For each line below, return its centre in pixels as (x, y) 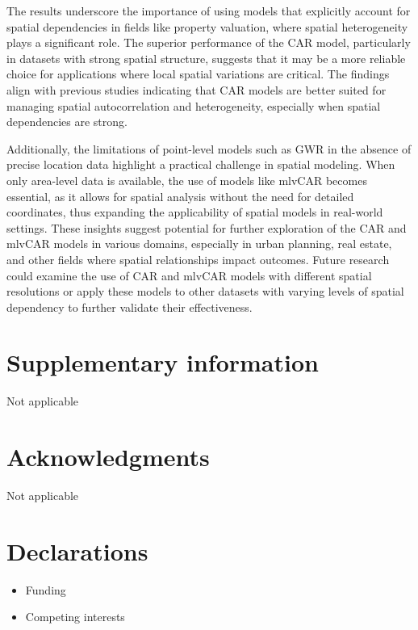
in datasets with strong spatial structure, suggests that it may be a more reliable (206, 58)
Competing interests (75, 617)
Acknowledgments (108, 457)
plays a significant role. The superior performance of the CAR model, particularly (209, 42)
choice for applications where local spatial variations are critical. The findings (198, 74)
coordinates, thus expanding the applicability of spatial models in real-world (195, 212)
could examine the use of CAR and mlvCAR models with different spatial (189, 275)
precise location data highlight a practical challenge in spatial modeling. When (201, 164)
